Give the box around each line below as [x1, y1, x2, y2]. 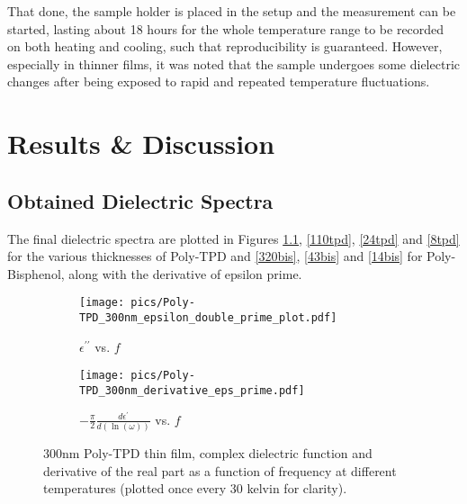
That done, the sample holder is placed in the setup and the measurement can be [7, 2, 456, 20]
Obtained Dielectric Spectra [7, 186, 274, 214]
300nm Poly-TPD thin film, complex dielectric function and [43, 443, 373, 462]
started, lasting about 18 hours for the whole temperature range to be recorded [7, 19, 445, 38]
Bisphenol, [7, 264, 65, 283]
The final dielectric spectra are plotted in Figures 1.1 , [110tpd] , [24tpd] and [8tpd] [7, 229, 460, 247]
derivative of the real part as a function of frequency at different [43, 461, 397, 480]
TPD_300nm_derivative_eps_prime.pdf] [79, 383, 305, 397]
